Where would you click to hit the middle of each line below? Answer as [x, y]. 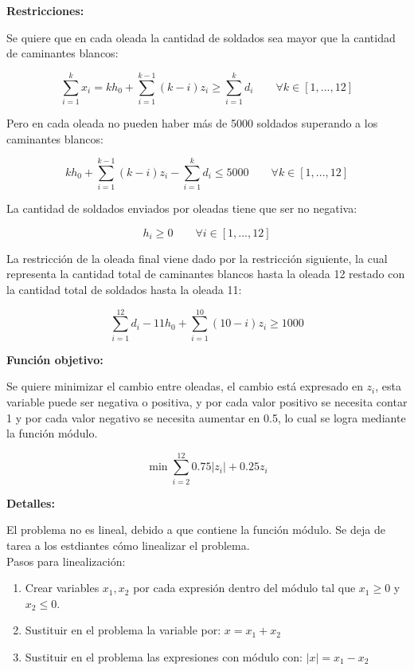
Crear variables [62, 588]
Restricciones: [45, 10]
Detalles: [31, 502]
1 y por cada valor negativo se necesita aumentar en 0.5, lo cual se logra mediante [206, 417]
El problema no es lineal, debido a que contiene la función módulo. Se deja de [196, 530]
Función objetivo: [55, 359]
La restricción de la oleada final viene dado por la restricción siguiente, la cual [197, 258]
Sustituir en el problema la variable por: [123, 630]
